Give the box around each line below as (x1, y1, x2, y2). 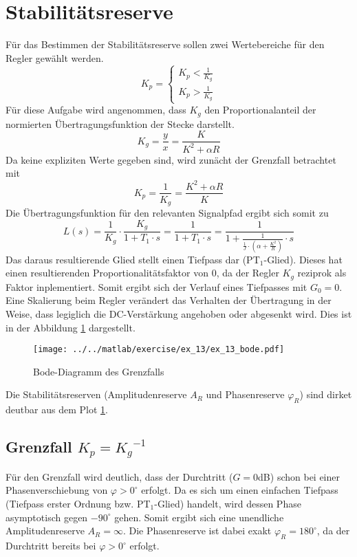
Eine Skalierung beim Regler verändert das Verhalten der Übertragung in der (6, 293, 332, 307)
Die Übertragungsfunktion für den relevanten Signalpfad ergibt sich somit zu (6, 206, 329, 220)
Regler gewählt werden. (6, 50, 104, 65)
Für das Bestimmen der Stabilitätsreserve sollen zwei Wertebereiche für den (6, 37, 325, 52)
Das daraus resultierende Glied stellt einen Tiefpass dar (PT (6, 252, 260, 266)
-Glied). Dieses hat (263, 252, 343, 266)
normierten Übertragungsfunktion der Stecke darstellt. (6, 116, 235, 131)
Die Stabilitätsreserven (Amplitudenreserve (6, 387, 187, 402)
